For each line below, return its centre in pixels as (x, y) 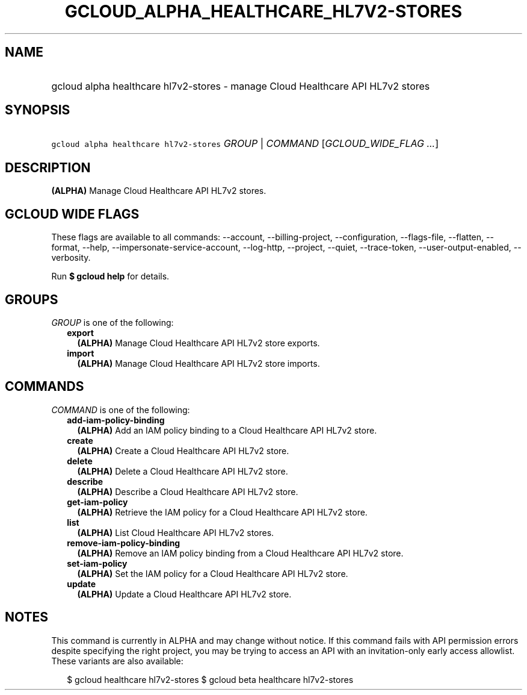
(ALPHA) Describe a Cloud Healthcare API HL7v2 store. (188, 491)
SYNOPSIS (38, 110)
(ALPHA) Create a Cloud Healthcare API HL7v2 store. (183, 450)
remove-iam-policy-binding (124, 543)
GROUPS (32, 299)
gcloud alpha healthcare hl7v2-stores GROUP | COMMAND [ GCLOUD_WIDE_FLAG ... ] (245, 144)
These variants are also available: (117, 661)
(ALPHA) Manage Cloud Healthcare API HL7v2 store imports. (199, 363)
